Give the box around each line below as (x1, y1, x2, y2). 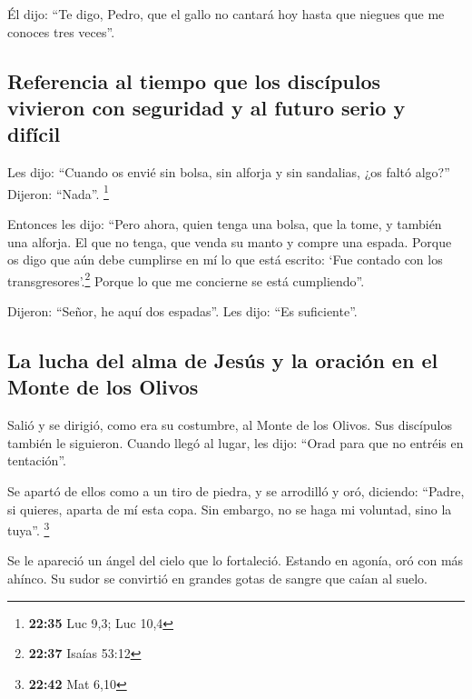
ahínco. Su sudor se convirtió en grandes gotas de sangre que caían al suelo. (7, 569, 428, 588)
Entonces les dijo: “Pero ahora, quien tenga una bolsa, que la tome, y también (7, 215, 442, 234)
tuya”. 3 (7, 518, 50, 539)
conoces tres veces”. (7, 22, 115, 41)
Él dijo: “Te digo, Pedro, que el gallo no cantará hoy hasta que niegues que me (7, 5, 445, 23)
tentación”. (7, 451, 66, 470)
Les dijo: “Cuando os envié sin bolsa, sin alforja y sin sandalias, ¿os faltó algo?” (7, 163, 450, 182)
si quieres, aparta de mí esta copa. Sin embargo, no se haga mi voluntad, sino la (7, 499, 452, 518)
